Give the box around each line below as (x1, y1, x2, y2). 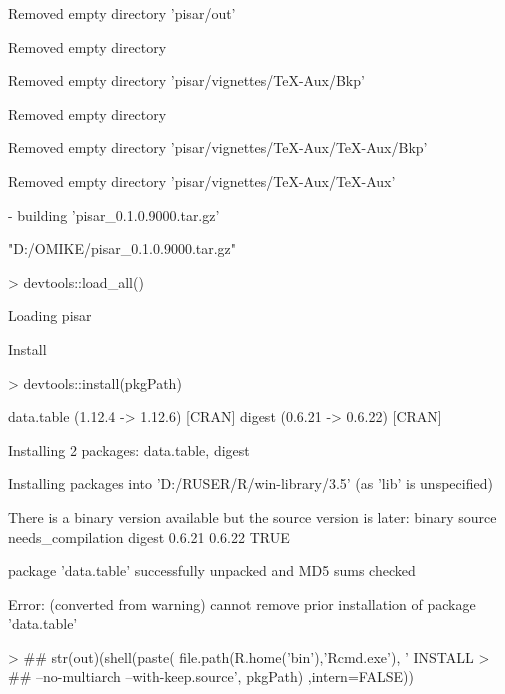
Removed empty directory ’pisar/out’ (8, 3, 236, 23)
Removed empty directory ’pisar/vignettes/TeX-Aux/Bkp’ (8, 70, 365, 91)
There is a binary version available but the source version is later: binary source (8, 506, 497, 527)
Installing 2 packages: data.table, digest (8, 439, 250, 460)
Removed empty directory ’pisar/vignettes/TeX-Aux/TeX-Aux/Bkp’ (8, 137, 428, 158)
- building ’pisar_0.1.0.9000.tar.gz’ (8, 204, 220, 225)
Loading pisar (8, 305, 92, 326)
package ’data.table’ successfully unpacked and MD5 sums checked (8, 560, 416, 581)
